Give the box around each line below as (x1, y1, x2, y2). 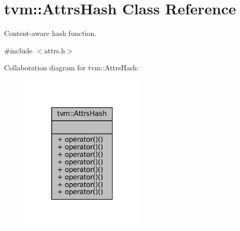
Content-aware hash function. (4, 28, 97, 38)
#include (4, 45, 33, 55)
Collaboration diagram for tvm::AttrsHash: (4, 62, 139, 73)
